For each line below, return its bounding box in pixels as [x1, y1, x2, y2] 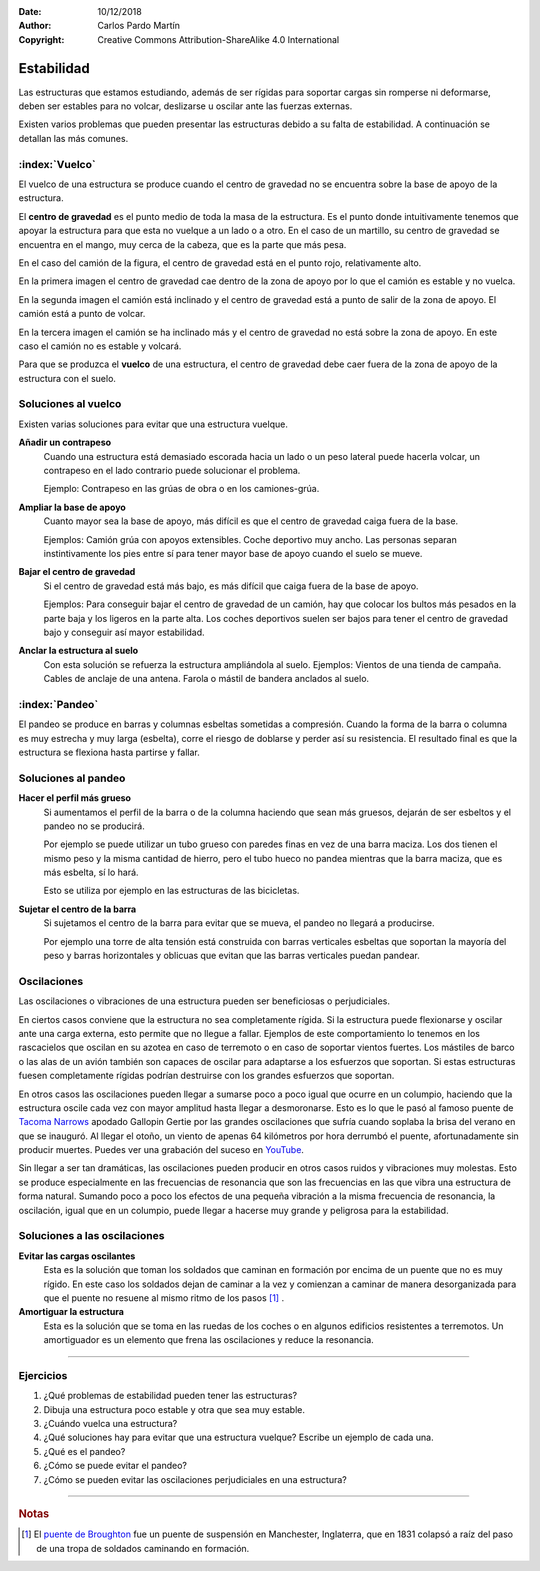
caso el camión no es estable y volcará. [18, 340, 182, 352]
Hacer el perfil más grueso [18, 792, 132, 804]
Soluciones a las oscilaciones [18, 1229, 165, 1243]
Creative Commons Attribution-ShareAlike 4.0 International [97, 33, 340, 45]
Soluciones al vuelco [18, 397, 122, 411]
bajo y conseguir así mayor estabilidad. [43, 626, 205, 638]
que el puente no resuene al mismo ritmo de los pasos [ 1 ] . [43, 1291, 285, 1304]
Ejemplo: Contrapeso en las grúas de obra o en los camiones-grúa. [43, 483, 320, 495]
